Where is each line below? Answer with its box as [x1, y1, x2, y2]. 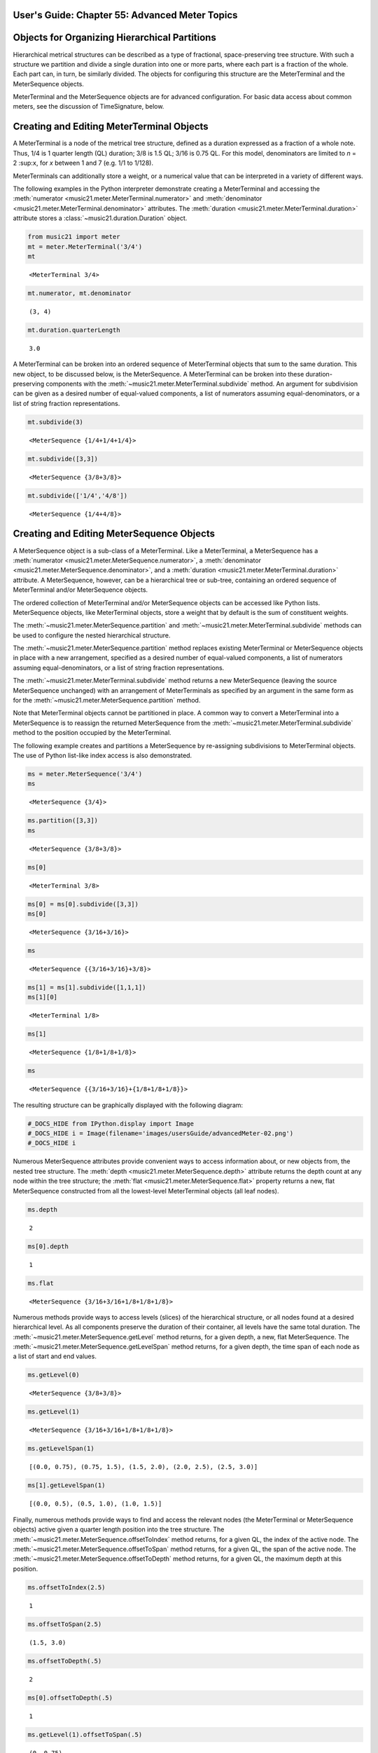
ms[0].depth [27, 1242, 69, 1250]
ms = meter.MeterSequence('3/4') [27, 770, 143, 778]
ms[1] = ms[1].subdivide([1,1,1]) [27, 984, 146, 991]
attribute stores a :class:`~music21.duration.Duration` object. [13, 214, 188, 222]
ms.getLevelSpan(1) [27, 1444, 94, 1453]
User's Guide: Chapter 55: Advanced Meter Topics [13, 9, 238, 21]
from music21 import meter [27, 233, 120, 241]
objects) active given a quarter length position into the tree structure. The [13, 1525, 225, 1534]
